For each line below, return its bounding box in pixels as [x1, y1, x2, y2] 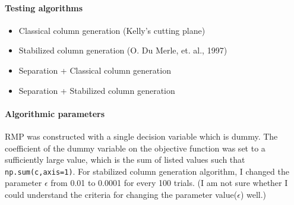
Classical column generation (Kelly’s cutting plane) [18, 24, 206, 36]
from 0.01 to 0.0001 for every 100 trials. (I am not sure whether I [50, 176, 288, 189]
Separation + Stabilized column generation [18, 84, 175, 96]
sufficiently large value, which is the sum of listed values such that [5, 153, 245, 166]
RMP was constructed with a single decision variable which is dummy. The [5, 130, 278, 142]
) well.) [240, 188, 267, 200]
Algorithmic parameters [5, 107, 105, 119]
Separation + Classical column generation [18, 64, 171, 76]
